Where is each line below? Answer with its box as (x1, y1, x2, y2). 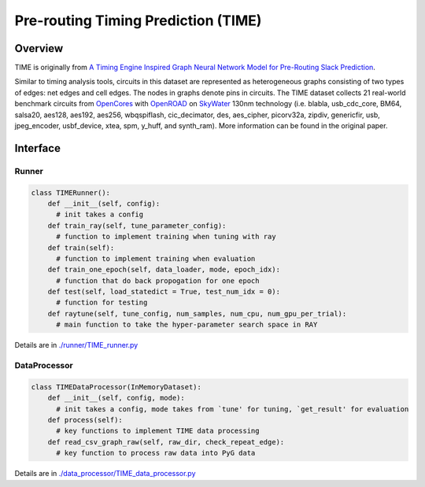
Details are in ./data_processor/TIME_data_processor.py (14, 469, 196, 478)
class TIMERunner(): (31, 188, 110, 197)
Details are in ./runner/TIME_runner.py (14, 341, 139, 350)
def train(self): (47, 243, 115, 252)
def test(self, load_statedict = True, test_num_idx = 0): (47, 287, 281, 297)
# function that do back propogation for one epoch (56, 276, 260, 285)
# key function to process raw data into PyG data (56, 448, 256, 458)
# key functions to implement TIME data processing (56, 426, 260, 436)
